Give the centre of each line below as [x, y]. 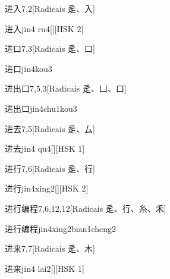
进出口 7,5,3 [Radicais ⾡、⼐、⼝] [66, 88]
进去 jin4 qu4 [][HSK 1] [45, 148]
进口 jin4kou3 [29, 68]
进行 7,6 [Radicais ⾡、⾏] [50, 168]
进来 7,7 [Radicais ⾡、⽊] [50, 248]
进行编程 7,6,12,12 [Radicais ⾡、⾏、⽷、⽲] [86, 208]
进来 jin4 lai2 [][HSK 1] [45, 268]
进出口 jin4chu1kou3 [41, 108]
